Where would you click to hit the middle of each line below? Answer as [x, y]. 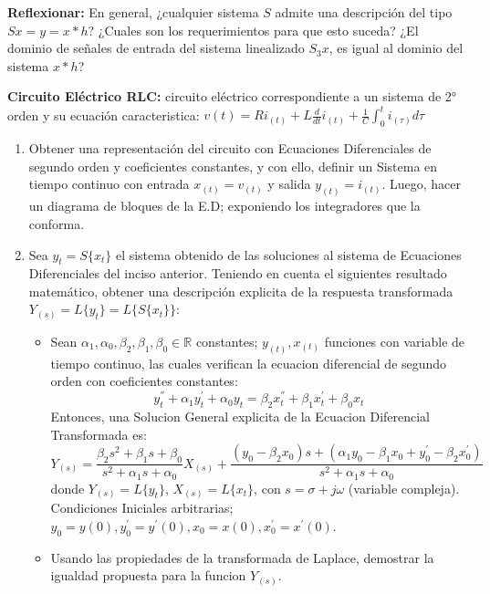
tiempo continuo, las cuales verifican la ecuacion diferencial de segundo [249, 363]
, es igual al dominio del [396, 48]
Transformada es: [99, 434]
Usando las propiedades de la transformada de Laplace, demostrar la [242, 557]
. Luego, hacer [421, 184]
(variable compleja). [404, 488]
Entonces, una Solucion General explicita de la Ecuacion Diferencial [240, 416]
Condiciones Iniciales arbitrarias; [142, 508]
